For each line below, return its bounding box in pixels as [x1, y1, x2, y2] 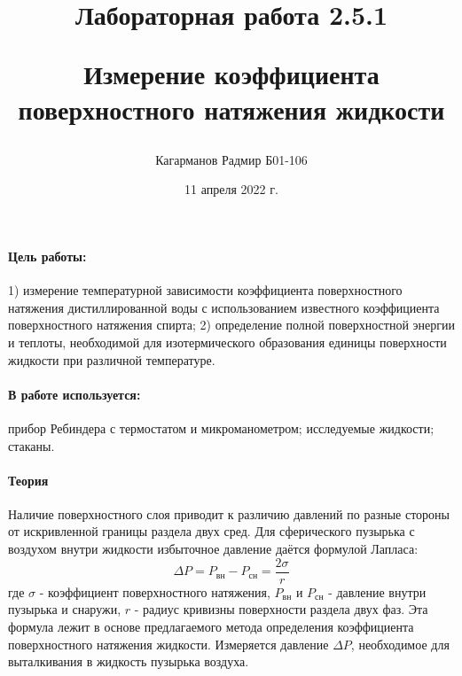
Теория [8, 470, 49, 489]
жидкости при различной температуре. [8, 350, 215, 369]
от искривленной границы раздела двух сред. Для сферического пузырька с [8, 522, 415, 540]
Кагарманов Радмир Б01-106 [155, 150, 308, 168]
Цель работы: [8, 246, 87, 265]
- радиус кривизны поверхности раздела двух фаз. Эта [134, 600, 428, 618]
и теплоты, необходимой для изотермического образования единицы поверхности [8, 332, 447, 351]
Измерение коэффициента [83, 56, 380, 92]
